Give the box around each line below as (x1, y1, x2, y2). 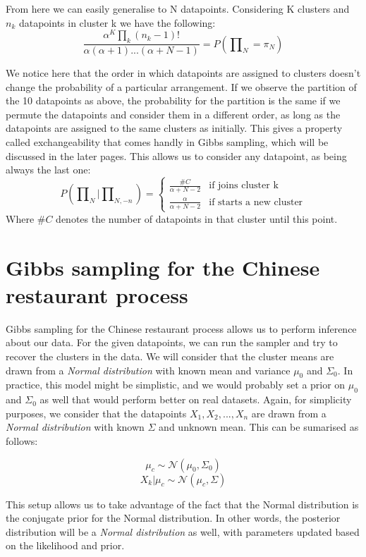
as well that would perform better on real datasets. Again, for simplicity (39, 392, 352, 407)
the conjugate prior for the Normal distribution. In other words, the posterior (6, 510, 341, 525)
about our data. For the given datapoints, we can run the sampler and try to (6, 335, 338, 350)
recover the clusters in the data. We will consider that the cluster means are (6, 349, 334, 363)
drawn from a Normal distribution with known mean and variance (6, 362, 291, 377)
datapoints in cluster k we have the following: (18, 15, 216, 30)
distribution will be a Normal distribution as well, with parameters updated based (6, 524, 360, 539)
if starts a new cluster (209, 197, 303, 207)
